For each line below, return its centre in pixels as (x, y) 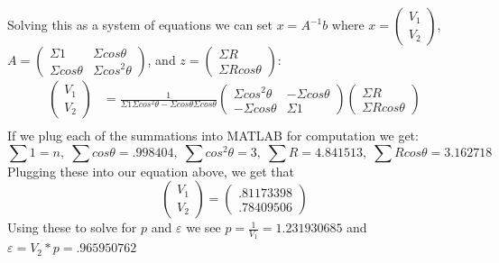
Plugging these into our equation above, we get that (151, 171)
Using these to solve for (72, 227)
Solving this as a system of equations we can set (140, 24)
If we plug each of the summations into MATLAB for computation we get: (213, 136)
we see (203, 227)
